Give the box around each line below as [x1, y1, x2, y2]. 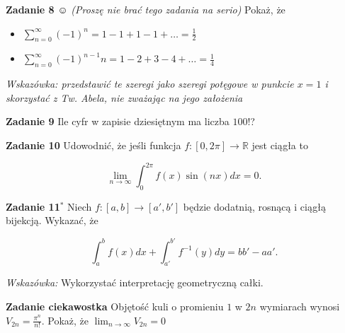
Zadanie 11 [6, 199, 60, 214]
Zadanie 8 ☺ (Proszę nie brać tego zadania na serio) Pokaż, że [6, 2, 285, 16]
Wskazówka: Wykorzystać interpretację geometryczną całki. [6, 275, 264, 290]
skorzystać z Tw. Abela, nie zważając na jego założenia [6, 90, 243, 105]
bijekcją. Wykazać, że [6, 213, 98, 228]
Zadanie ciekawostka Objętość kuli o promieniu [6, 298, 224, 313]
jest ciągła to [251, 137, 308, 152]
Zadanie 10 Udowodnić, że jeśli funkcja [6, 137, 181, 152]
